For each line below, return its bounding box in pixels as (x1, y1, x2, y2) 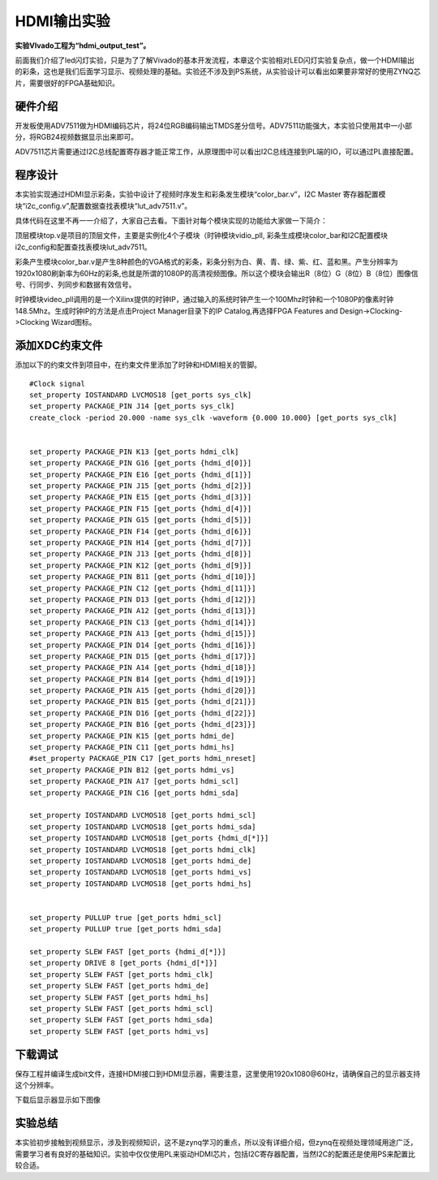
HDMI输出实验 (15, 12, 111, 30)
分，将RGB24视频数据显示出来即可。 (15, 132, 138, 142)
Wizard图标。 (51, 318, 97, 327)
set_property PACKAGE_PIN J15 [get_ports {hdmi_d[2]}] (29, 482, 252, 491)
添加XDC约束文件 (15, 339, 103, 352)
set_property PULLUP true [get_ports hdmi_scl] (29, 913, 222, 922)
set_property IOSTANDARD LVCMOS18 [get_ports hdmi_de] (29, 856, 252, 865)
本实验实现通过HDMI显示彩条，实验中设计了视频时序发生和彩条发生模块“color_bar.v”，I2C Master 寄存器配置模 (15, 189, 386, 199)
